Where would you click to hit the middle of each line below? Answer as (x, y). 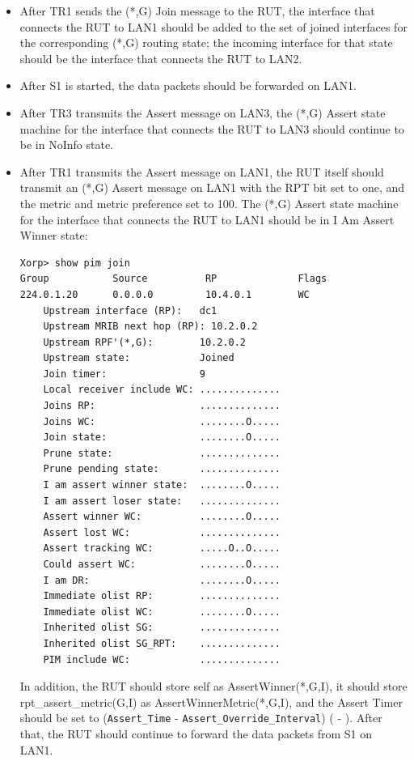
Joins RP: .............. (162, 406)
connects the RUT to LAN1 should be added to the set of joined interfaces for (213, 26)
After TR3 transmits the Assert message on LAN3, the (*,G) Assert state (203, 112)
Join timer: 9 (124, 374)
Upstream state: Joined (139, 358)
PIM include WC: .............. (162, 659)
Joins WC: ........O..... (162, 421)
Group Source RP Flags (173, 279)
